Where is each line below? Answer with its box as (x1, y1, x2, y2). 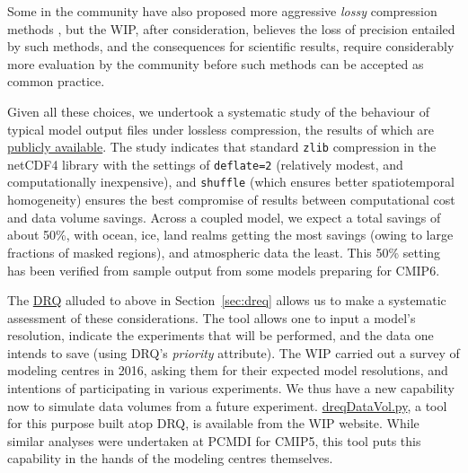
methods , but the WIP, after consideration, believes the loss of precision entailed (7, 19, 455, 38)
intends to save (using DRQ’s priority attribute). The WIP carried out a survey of (7, 343, 460, 362)
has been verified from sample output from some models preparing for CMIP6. (7, 260, 440, 279)
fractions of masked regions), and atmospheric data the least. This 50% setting (7, 242, 441, 261)
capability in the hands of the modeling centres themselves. (7, 449, 333, 468)
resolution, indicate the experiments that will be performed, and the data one (7, 326, 434, 345)
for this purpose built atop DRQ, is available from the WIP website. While (7, 414, 419, 433)
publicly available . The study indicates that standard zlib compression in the (7, 137, 437, 156)
